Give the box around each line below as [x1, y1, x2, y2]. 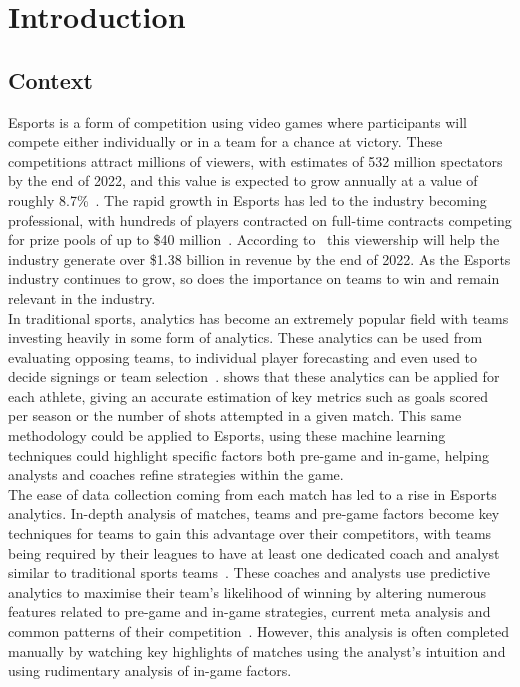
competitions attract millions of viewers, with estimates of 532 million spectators [8, 150, 503, 171]
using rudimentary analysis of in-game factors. [8, 660, 292, 681]
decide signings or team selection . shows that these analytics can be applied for [8, 366, 500, 387]
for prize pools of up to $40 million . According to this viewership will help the [8, 229, 500, 250]
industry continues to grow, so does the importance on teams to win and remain [8, 268, 500, 289]
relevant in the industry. [8, 287, 156, 308]
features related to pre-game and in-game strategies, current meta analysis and [8, 601, 491, 622]
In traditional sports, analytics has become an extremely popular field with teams [8, 307, 509, 328]
